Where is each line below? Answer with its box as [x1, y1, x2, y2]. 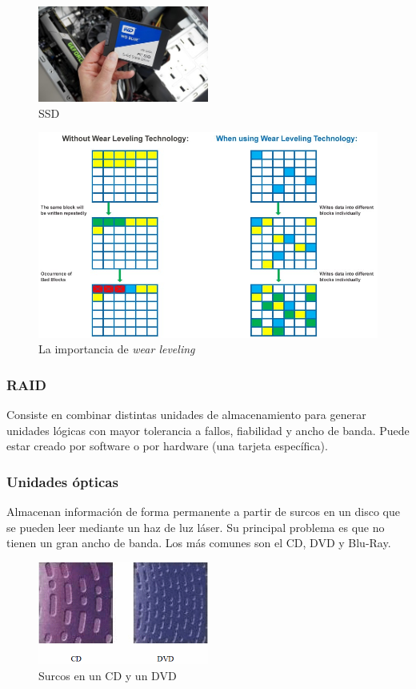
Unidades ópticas [6, 471, 118, 491]
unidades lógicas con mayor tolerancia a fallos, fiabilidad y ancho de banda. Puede [6, 421, 410, 438]
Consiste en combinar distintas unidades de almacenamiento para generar [6, 406, 366, 423]
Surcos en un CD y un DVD [38, 667, 177, 683]
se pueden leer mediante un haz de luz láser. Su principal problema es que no [6, 518, 385, 535]
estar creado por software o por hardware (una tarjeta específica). [6, 437, 328, 454]
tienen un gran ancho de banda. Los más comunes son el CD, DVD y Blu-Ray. [6, 534, 391, 551]
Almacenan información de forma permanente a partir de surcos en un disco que [6, 503, 401, 520]
